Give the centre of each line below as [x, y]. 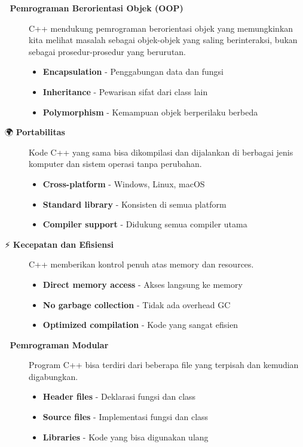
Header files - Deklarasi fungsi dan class [119, 396]
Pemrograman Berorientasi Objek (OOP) [97, 8]
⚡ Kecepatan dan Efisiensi [59, 244]
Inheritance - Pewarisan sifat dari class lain [125, 91]
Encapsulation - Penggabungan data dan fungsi [133, 72]
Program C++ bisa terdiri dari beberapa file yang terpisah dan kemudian [164, 365]
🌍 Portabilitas [35, 132]
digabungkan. [53, 376]
